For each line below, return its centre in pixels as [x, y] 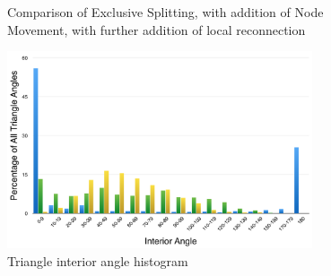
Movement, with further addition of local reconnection [157, 29]
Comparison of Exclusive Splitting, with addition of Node [165, 12]
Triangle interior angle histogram [98, 260]
